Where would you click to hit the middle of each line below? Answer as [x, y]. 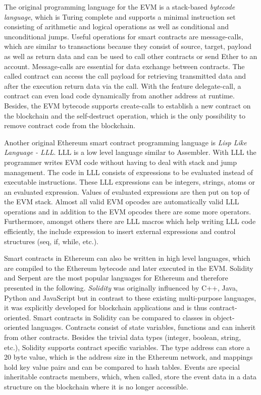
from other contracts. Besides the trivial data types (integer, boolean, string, [123, 337]
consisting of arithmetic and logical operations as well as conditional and [116, 26]
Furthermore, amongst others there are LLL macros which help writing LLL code [130, 221]
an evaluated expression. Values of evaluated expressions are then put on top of [127, 191]
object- [224, 317]
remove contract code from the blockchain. [70, 125]
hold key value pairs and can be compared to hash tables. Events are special [122, 366]
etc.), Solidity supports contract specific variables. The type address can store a [127, 347]
